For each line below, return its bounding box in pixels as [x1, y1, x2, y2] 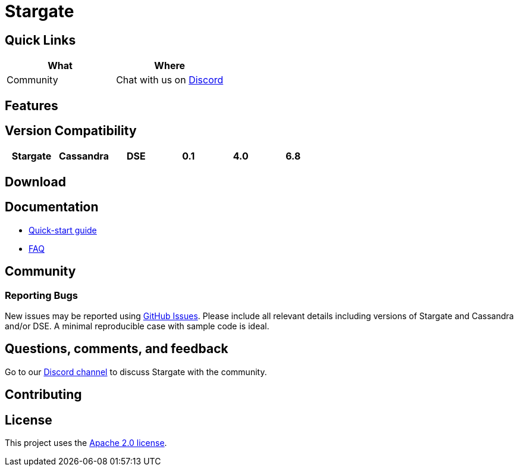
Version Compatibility [5, 123, 137, 139]
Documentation [5, 199, 99, 215]
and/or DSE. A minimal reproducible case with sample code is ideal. [5, 320, 269, 331]
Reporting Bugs [5, 289, 78, 301]
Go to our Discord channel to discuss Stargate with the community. [5, 366, 267, 377]
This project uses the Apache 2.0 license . [5, 438, 167, 448]
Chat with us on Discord [116, 74, 224, 86]
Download [5, 174, 66, 189]
